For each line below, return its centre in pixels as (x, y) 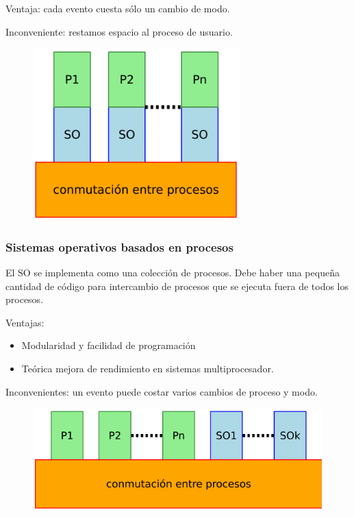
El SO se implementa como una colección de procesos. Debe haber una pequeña (173, 273)
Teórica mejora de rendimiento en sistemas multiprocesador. (148, 369)
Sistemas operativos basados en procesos (119, 247)
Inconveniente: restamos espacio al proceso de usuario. (119, 31)
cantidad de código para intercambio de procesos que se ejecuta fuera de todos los (177, 286)
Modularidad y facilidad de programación (109, 345)
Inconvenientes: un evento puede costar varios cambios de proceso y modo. (162, 391)
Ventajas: (25, 322)
